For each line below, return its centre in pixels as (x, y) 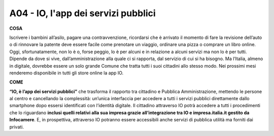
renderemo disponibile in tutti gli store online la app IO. (66, 73)
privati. (17, 127)
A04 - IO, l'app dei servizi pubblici (82, 13)
